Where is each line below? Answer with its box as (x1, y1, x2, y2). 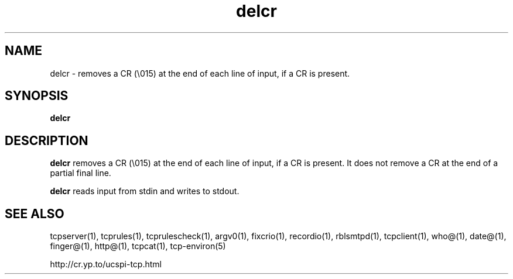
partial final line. (50, 168, 111, 178)
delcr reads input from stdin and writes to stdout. (50, 186, 240, 197)
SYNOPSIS (5, 88, 69, 104)
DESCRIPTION (5, 133, 88, 148)
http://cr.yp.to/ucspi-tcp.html (50, 259, 162, 270)
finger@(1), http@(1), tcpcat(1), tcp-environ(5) (50, 241, 226, 252)
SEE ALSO (5, 206, 64, 221)
